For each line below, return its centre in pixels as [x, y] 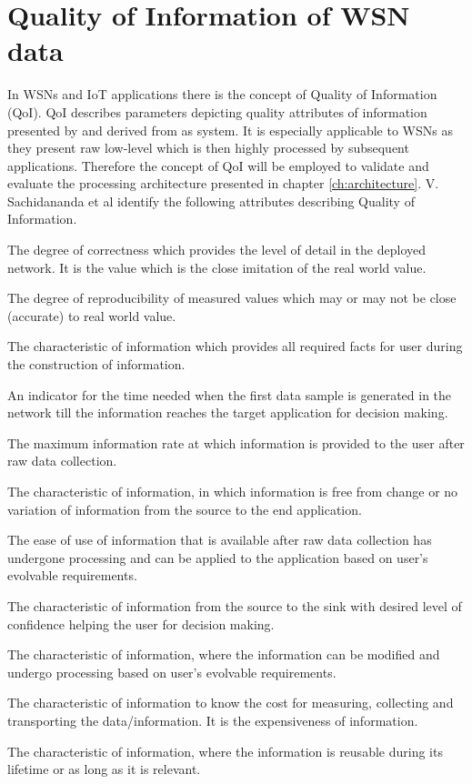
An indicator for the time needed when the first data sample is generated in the [230, 394]
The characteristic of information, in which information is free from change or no [233, 491]
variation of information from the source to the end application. [185, 509]
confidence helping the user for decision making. [141, 623]
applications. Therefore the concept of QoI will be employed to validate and [218, 165]
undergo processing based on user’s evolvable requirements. [172, 672]
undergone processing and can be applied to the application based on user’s [218, 557]
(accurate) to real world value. [92, 315]
